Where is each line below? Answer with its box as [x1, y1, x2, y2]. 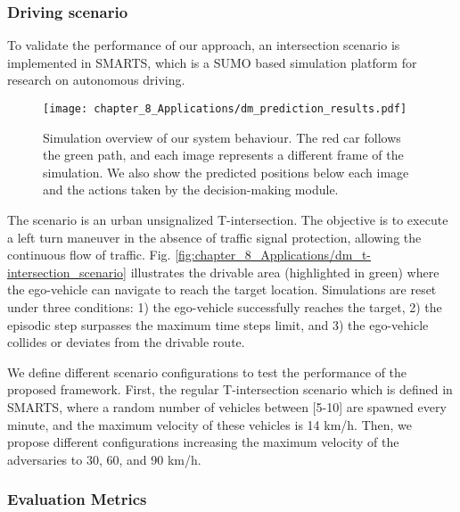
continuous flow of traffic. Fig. [7, 245, 171, 264]
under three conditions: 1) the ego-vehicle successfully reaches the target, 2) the [7, 298, 442, 316]
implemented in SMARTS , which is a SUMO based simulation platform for [7, 53, 417, 71]
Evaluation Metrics [7, 488, 147, 510]
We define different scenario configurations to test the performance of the [7, 362, 407, 381]
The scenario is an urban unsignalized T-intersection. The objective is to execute [7, 211, 448, 229]
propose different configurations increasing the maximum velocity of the [7, 433, 399, 451]
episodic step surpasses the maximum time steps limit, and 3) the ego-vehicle [7, 315, 429, 334]
